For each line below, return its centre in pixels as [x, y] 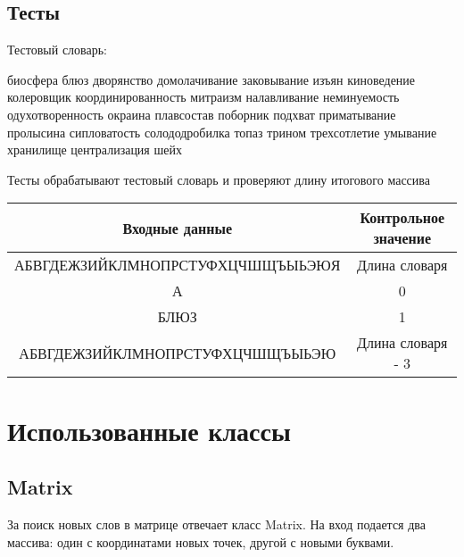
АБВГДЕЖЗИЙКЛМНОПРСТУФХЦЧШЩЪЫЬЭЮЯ [178, 265]
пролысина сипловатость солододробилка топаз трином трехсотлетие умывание [222, 132]
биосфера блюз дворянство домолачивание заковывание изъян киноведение [211, 79]
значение [402, 238]
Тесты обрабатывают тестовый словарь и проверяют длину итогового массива [219, 179]
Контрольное [402, 218]
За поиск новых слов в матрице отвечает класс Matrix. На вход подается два [216, 524]
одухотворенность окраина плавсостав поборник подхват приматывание [202, 114]
